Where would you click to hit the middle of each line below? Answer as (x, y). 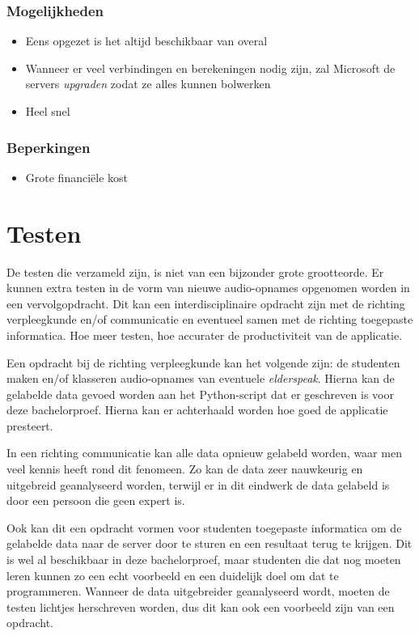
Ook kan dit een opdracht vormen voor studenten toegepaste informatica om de (204, 527)
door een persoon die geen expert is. (96, 500)
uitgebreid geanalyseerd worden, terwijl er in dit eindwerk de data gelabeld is (198, 484)
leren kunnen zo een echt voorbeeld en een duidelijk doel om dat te (173, 575)
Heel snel (48, 111)
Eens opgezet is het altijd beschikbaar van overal (146, 41)
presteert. (30, 425)
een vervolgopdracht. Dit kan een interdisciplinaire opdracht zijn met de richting (206, 303)
